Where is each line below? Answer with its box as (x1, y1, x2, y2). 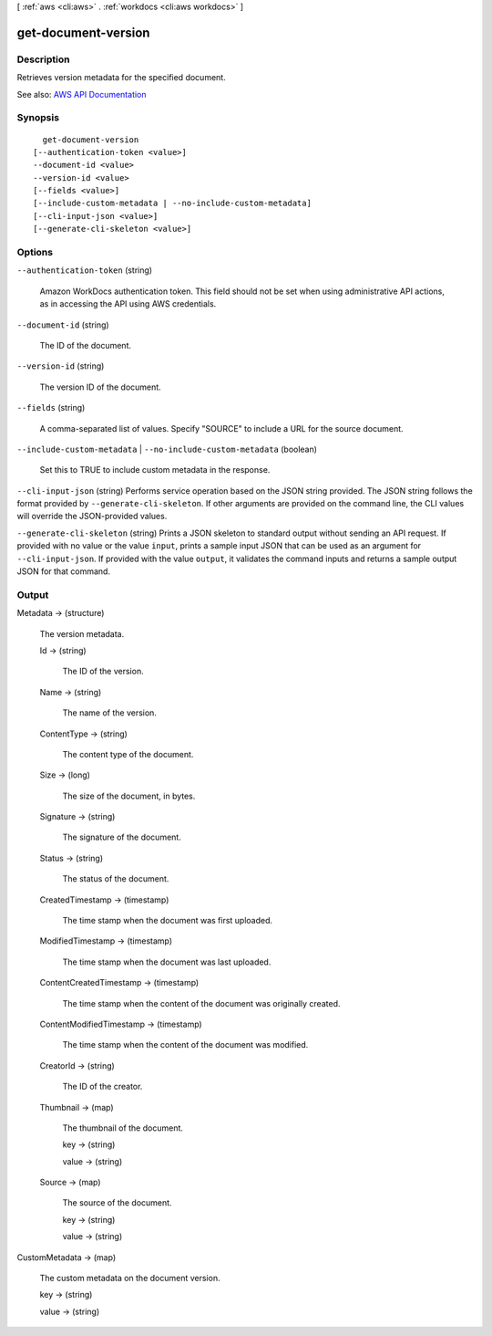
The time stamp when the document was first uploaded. (62, 915, 273, 926)
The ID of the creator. (62, 1081, 143, 1092)
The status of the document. (62, 873, 169, 884)
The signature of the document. (62, 831, 181, 843)
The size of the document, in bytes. (62, 790, 196, 801)
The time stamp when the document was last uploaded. (62, 956, 272, 967)
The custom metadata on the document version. (39, 1273, 220, 1284)
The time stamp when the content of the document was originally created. (62, 997, 341, 1008)
